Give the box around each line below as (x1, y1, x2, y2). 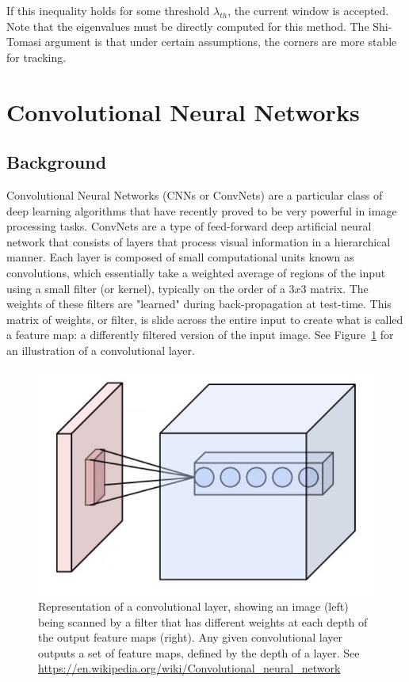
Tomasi (6, 33, 42, 50)
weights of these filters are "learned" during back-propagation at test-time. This (6, 295, 392, 312)
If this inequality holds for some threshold (6, 2, 210, 18)
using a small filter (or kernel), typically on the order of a (6, 280, 285, 296)
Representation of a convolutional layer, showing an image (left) (38, 597, 349, 614)
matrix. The (310, 280, 369, 296)
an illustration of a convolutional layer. (6, 341, 195, 358)
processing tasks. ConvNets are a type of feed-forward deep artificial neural (6, 218, 372, 234)
